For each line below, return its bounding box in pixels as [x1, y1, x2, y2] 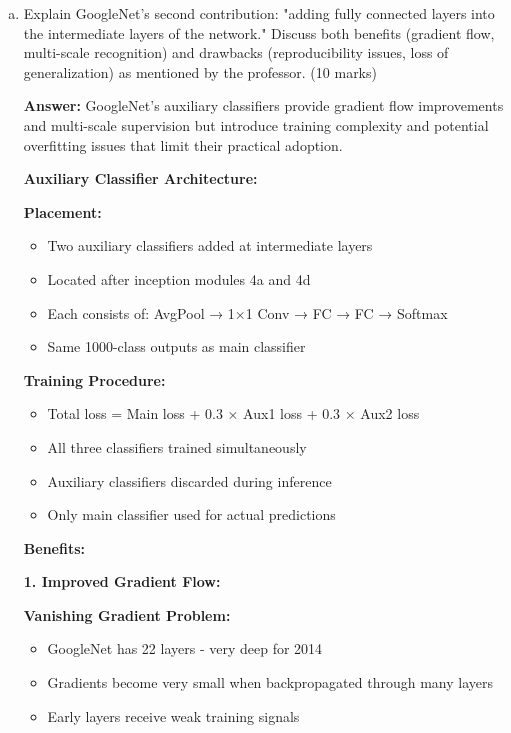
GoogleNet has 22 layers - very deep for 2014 [47, 638, 323, 659]
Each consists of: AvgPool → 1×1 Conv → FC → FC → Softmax [47, 302, 448, 323]
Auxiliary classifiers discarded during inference [47, 470, 332, 491]
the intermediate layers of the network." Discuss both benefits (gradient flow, [23, 22, 495, 43]
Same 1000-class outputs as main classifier [47, 336, 306, 357]
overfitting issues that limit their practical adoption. [23, 134, 343, 155]
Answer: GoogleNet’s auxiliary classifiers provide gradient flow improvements [23, 95, 504, 116]
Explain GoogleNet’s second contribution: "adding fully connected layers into [23, 3, 495, 23]
